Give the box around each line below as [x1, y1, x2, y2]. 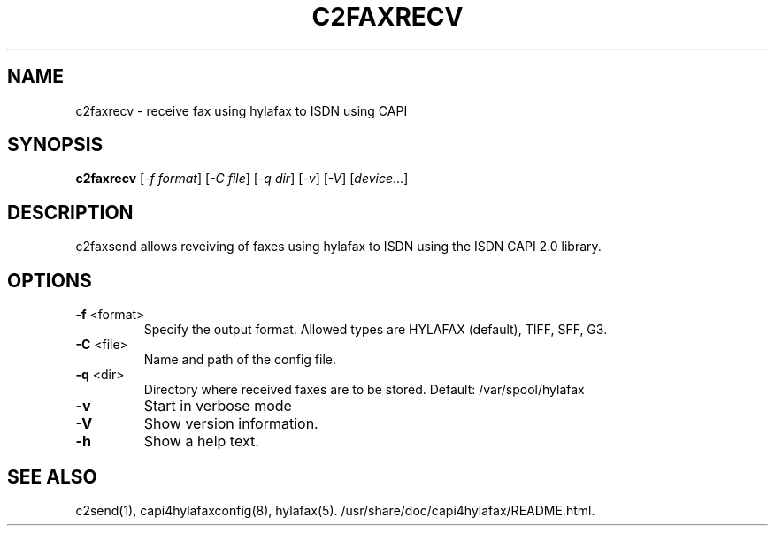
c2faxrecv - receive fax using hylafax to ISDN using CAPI [75, 103, 408, 118]
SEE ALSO [7, 465, 97, 488]
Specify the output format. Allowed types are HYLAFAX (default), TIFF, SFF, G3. [143, 322, 608, 338]
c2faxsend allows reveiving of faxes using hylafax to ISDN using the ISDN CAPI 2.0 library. [75, 239, 602, 255]
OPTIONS [7, 269, 92, 292]
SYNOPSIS [7, 133, 104, 156]
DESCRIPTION [7, 201, 134, 224]
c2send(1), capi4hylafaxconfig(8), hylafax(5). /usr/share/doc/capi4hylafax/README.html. [75, 502, 595, 518]
